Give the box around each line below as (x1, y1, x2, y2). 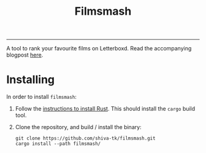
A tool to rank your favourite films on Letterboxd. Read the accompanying (6, 45, 192, 52)
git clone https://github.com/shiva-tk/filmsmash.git (15, 135, 156, 142)
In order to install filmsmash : (6, 93, 77, 101)
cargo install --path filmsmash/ (15, 141, 101, 147)
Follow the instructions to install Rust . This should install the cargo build (15, 105, 196, 112)
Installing (6, 73, 55, 87)
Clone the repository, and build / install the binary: (15, 124, 142, 131)
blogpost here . (6, 51, 44, 59)
